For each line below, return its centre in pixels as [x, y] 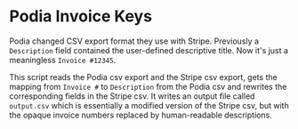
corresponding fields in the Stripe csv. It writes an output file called [132, 96]
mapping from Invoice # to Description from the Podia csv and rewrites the [148, 86]
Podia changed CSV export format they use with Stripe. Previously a [134, 41]
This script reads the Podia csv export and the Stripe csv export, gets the [143, 77]
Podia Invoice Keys [81, 16]
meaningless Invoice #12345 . [63, 60]
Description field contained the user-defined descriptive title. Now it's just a [149, 50]
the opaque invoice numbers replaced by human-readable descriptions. [141, 115]
